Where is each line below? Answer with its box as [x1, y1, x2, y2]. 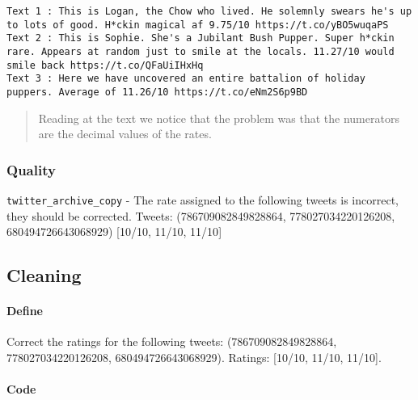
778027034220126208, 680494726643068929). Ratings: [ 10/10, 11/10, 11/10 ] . [6, 349, 382, 366]
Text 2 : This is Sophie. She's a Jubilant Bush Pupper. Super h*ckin [6, 32, 395, 44]
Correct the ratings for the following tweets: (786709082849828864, [6, 333, 337, 350]
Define [6, 302, 43, 319]
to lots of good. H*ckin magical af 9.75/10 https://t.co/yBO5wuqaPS [6, 19, 389, 31]
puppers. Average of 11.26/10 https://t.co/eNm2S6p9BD [6, 86, 308, 98]
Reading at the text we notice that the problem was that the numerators [38, 109, 399, 126]
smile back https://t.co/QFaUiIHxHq [6, 59, 204, 71]
